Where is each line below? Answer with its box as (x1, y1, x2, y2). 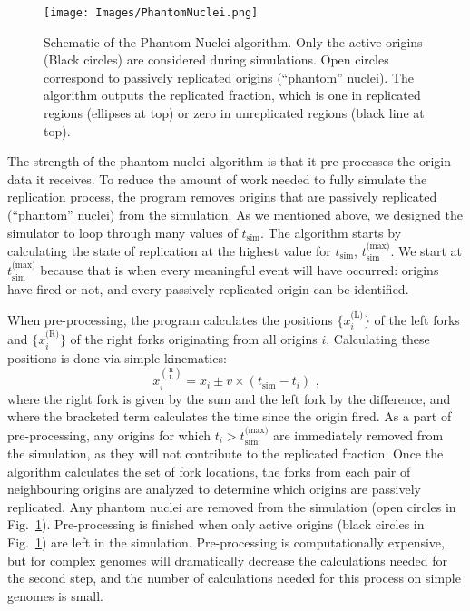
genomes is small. (7, 586, 103, 605)
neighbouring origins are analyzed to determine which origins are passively (7, 479, 421, 498)
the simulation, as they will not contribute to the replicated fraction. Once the (7, 443, 444, 462)
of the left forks (374, 310, 460, 330)
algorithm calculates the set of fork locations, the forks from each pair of (7, 461, 411, 480)
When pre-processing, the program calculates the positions (7, 310, 333, 330)
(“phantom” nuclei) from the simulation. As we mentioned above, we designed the (7, 205, 463, 223)
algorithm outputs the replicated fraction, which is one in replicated (44, 85, 421, 104)
